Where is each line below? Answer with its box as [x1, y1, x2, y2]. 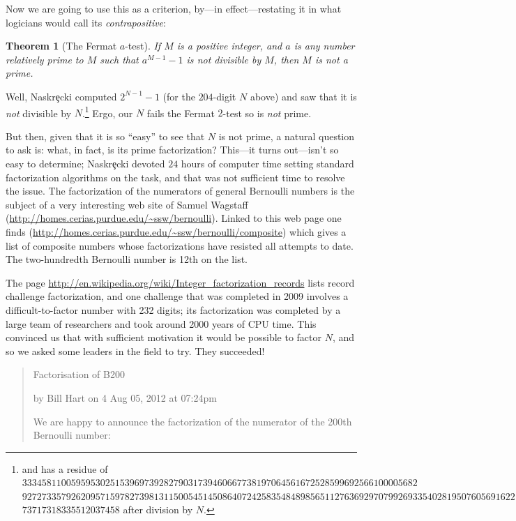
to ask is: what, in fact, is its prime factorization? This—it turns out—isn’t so [6, 142, 339, 157]
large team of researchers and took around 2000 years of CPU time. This [6, 316, 317, 331]
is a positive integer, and [176, 38, 282, 53]
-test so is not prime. [222, 105, 312, 120]
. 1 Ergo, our [82, 103, 133, 120]
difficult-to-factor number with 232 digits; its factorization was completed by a [6, 302, 341, 317]
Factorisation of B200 [33, 367, 125, 382]
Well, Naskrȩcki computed [6, 89, 117, 103]
